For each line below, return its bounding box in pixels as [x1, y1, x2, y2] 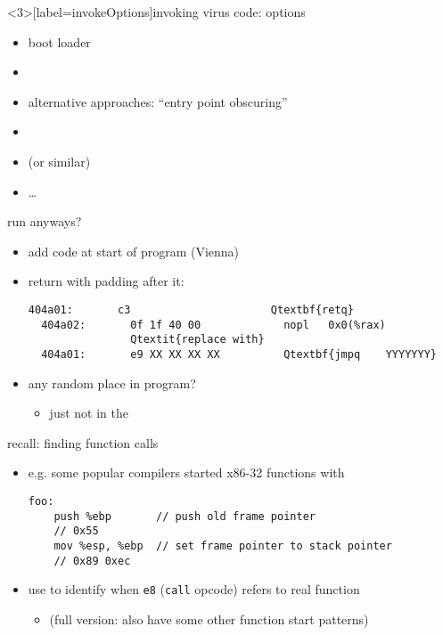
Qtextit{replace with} [130, 333, 265, 346]
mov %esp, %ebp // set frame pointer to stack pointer [53, 539, 392, 552]
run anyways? [7, 212, 82, 231]
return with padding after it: [28, 272, 185, 290]
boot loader [28, 32, 91, 51]
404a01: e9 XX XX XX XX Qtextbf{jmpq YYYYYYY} [41, 347, 437, 361]
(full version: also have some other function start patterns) [49, 609, 369, 628]
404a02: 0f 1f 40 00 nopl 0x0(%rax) [41, 318, 386, 331]
